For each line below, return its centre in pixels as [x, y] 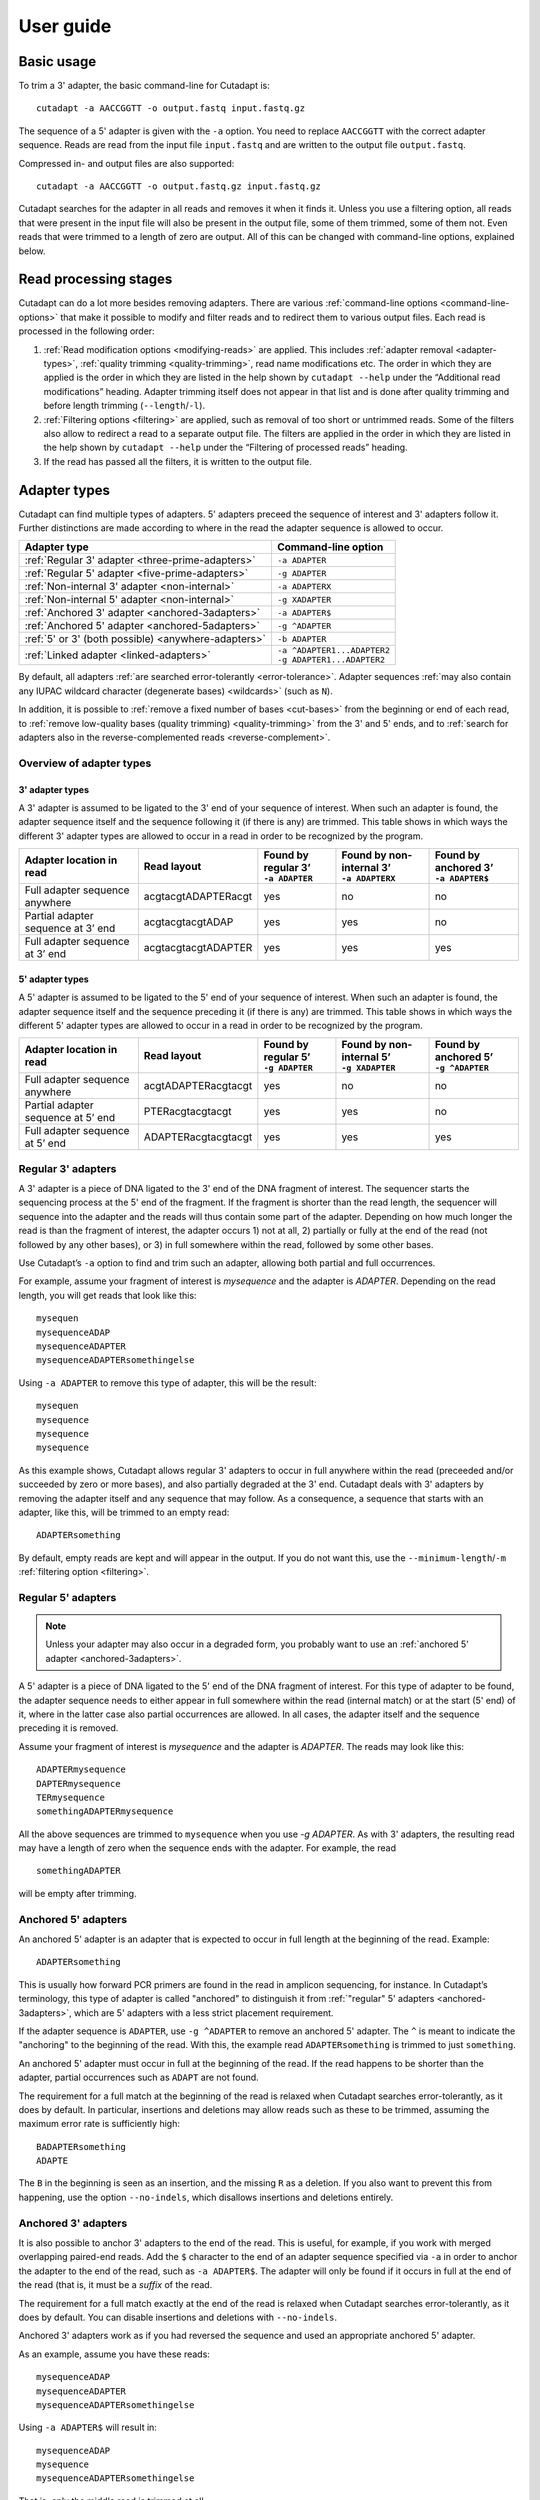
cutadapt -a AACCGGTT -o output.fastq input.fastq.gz [170, 108]
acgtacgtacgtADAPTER [198, 948]
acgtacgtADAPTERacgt [198, 897]
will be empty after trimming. [77, 1893]
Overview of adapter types [85, 763]
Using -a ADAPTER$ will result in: [87, 2427]
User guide [65, 26]
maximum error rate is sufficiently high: [99, 2124]
